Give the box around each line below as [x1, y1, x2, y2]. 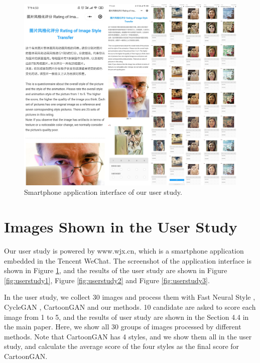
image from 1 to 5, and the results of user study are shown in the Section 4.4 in [4, 311, 249, 322]
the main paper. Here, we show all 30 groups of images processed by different [4, 321, 241, 332]
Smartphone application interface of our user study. [24, 187, 182, 197]
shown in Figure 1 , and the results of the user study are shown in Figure [4, 265, 227, 276]
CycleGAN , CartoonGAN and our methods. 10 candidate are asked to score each [4, 301, 256, 312]
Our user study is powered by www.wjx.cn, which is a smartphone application [4, 245, 244, 256]
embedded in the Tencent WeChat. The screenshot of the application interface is [4, 255, 252, 266]
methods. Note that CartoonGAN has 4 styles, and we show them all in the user [4, 331, 252, 341]
